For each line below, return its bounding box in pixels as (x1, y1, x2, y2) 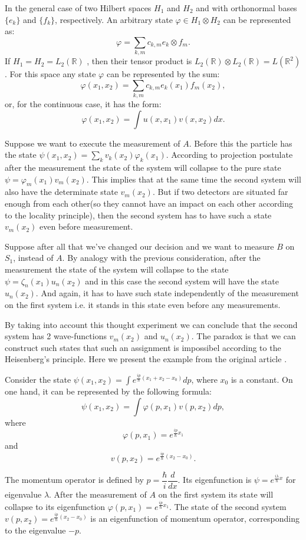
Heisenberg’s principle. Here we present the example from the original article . (5, 353, 287, 365)
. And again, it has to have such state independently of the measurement (35, 287, 299, 299)
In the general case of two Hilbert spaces (5, 2, 152, 14)
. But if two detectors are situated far (152, 185, 288, 198)
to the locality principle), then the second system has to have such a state (5, 208, 272, 221)
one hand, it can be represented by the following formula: (5, 385, 212, 397)
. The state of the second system (169, 500, 287, 512)
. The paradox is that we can (191, 330, 296, 342)
